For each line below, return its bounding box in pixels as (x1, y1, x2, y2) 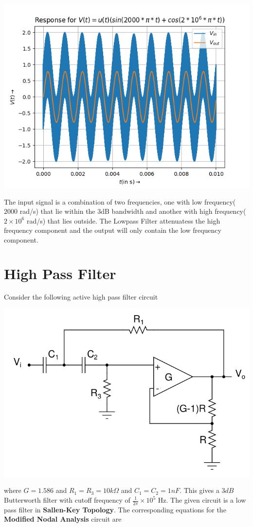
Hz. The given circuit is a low (158, 495, 246, 505)
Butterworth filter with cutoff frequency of (4, 495, 130, 505)
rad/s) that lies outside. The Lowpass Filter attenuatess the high (26, 215, 220, 226)
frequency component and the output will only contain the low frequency (4, 225, 221, 235)
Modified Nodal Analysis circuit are (4, 514, 122, 524)
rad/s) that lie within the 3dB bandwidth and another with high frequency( (19, 206, 246, 216)
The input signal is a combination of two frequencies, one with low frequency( (4, 196, 236, 207)
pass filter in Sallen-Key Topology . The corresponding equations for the (4, 504, 226, 514)
